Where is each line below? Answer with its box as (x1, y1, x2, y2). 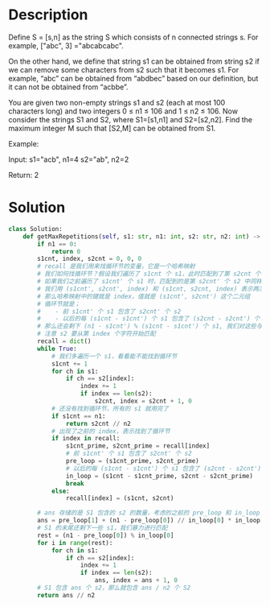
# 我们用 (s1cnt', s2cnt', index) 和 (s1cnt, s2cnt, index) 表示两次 (37, 284, 265, 293)
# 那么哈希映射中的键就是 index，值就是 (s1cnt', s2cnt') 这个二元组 (37, 292, 251, 300)
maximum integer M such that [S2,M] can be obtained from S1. (8, 123, 216, 133)
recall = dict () (37, 337, 92, 345)
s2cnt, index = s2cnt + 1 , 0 (94, 397, 193, 405)
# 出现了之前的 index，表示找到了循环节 (51, 427, 170, 436)
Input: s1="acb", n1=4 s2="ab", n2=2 (8, 155, 129, 164)
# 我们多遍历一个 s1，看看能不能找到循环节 (51, 352, 178, 360)
